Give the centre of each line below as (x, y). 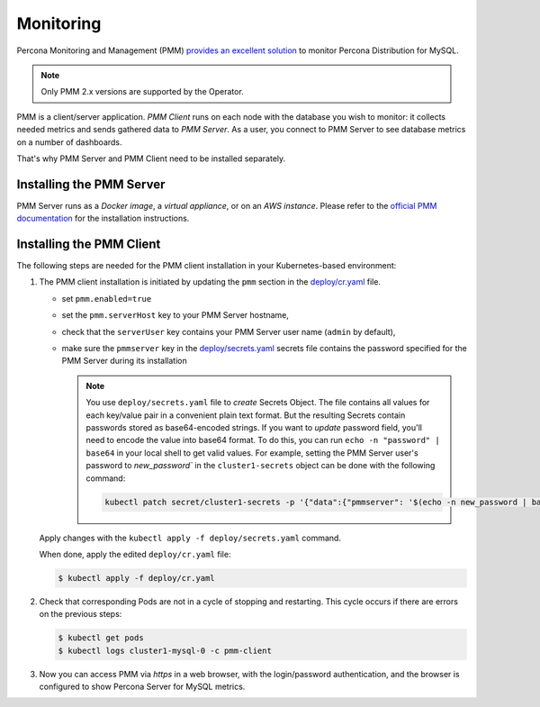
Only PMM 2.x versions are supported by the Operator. (143, 92)
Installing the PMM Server (91, 184)
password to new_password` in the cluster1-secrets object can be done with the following (261, 466)
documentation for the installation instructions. (103, 218)
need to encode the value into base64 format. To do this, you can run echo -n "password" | (263, 440)
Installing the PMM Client (89, 244)
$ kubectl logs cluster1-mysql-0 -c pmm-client (165, 650)
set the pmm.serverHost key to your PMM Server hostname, (175, 315)
